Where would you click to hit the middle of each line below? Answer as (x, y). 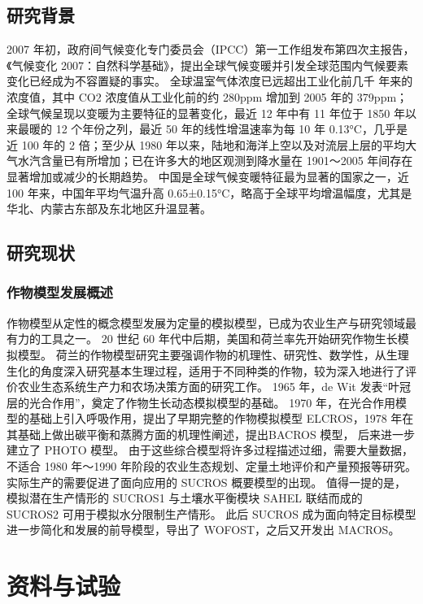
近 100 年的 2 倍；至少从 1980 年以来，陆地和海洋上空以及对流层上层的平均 (206, 144)
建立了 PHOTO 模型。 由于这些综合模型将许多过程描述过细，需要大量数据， (210, 450)
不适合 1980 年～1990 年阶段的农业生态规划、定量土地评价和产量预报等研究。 (211, 466)
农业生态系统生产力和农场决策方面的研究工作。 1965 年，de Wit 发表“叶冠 (214, 387)
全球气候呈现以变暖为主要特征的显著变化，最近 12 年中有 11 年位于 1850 (198, 113)
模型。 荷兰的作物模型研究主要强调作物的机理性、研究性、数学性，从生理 (213, 354)
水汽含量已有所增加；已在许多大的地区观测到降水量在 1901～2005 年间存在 (215, 161)
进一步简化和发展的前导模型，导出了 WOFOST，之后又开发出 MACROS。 (203, 530)
